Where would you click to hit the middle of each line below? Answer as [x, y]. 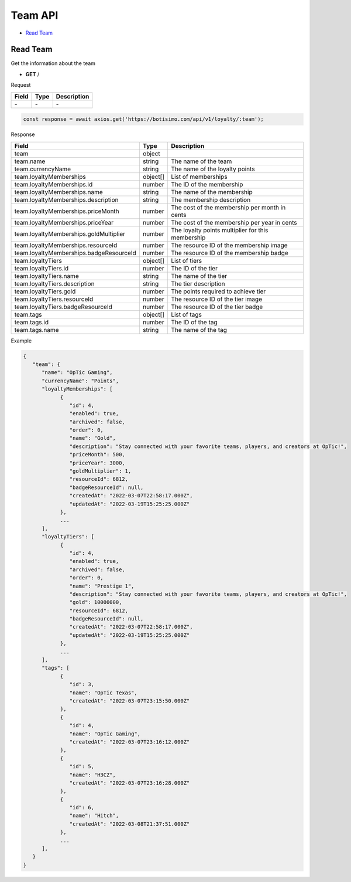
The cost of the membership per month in [228, 207]
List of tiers [186, 260]
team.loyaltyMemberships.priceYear [64, 222]
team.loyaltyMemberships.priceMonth [67, 211]
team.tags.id [32, 322]
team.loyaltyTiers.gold [45, 291]
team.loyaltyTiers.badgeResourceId [63, 307]
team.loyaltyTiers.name [47, 276]
